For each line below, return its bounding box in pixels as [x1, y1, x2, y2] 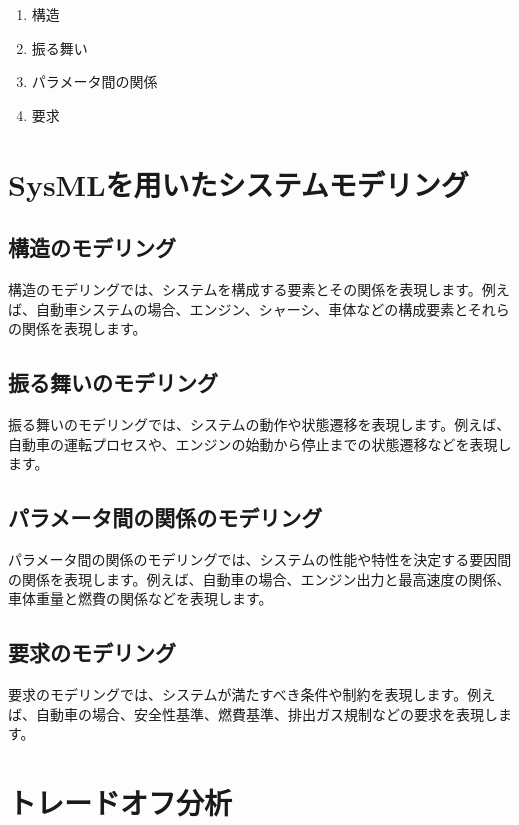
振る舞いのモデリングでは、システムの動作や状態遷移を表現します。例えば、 [8, 413, 511, 434]
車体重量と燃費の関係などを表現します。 [8, 588, 273, 609]
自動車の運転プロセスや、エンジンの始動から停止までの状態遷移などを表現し [8, 433, 512, 454]
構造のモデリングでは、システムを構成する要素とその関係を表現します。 [8, 278, 482, 299]
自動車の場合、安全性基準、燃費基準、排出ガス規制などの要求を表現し [35, 703, 498, 724]
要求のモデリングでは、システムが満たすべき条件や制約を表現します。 [8, 683, 468, 704]
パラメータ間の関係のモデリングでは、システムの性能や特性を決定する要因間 [8, 548, 512, 569]
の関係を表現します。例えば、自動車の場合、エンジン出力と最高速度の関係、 [8, 568, 511, 589]
